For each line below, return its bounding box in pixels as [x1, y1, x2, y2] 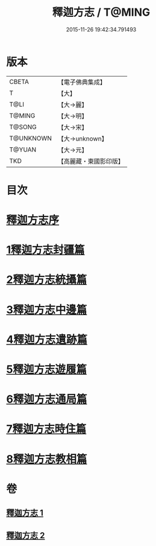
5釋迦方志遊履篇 [6, 363, 87, 376]
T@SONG [9, 122, 37, 131]
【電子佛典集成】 [57, 78, 107, 86]
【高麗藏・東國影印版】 [57, 157, 125, 165]
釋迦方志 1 [6, 508, 44, 518]
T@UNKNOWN [9, 134, 52, 142]
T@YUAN [9, 145, 37, 154]
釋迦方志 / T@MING [52, 5, 151, 19]
